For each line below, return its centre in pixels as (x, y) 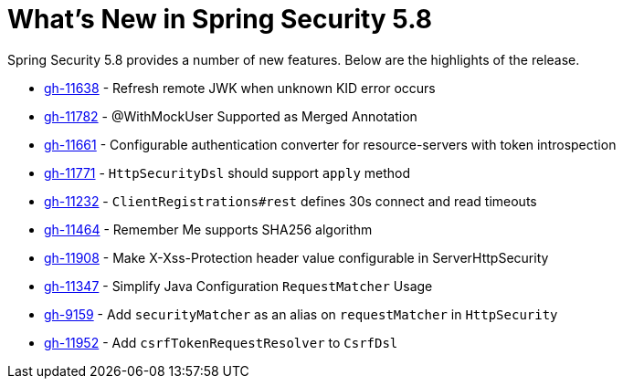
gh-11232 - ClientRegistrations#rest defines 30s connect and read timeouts (290, 201)
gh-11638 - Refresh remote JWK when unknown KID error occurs (240, 88)
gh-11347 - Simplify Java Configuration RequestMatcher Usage (238, 286)
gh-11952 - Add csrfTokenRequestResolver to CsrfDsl (221, 342)
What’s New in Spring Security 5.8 (220, 19)
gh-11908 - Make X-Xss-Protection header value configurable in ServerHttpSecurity (296, 257)
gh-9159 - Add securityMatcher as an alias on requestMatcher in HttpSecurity (301, 314)
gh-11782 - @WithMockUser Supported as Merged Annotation (231, 116)
